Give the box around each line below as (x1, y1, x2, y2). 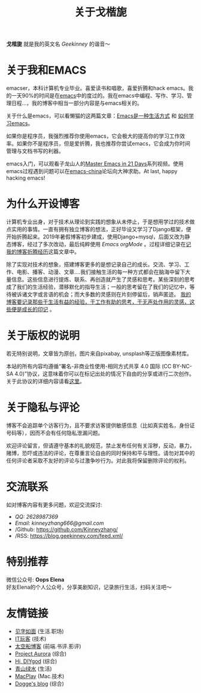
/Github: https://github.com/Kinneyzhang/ (14, 525, 118, 533)
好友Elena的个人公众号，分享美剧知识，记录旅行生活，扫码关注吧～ (6, 583, 172, 591)
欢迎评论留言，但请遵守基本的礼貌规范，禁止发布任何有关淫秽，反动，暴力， (6, 441, 195, 449)
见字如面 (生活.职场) (14, 627, 64, 635)
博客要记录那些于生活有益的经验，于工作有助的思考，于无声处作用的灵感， (6, 298, 190, 305)
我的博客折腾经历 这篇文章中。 (6, 248, 80, 255)
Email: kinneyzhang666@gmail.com (14, 519, 105, 526)
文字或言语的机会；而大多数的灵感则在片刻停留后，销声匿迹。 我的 (26, 291, 191, 298)
